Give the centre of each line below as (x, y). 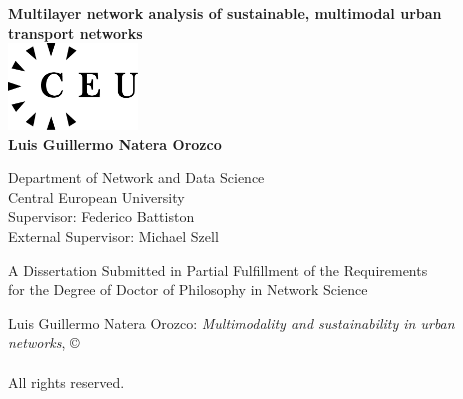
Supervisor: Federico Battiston (101, 216)
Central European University (96, 196)
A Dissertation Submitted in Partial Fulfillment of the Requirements (218, 269)
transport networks (75, 32)
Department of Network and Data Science (136, 177)
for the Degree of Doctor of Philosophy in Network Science (188, 289)
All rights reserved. (66, 381)
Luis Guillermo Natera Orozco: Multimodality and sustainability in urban (231, 322)
